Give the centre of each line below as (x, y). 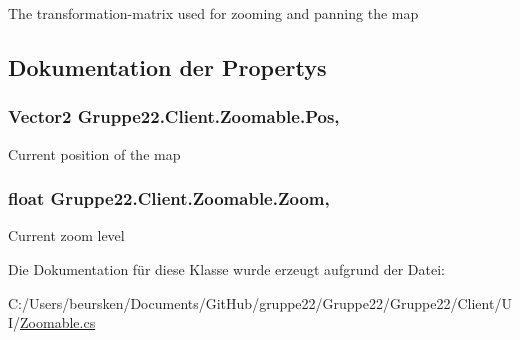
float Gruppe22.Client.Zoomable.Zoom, (169, 198)
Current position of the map (94, 153)
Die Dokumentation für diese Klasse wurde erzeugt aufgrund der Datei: (226, 269)
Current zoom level (66, 235)
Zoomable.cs (58, 322)
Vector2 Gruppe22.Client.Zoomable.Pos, (174, 116)
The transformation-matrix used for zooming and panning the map (213, 13)
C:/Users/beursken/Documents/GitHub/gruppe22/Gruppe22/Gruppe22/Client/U (260, 302)
